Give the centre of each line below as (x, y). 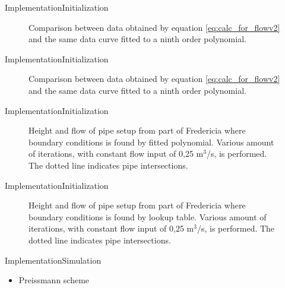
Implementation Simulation (53, 260)
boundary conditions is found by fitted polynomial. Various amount (151, 142)
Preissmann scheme (54, 280)
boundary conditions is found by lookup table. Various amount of (148, 216)
